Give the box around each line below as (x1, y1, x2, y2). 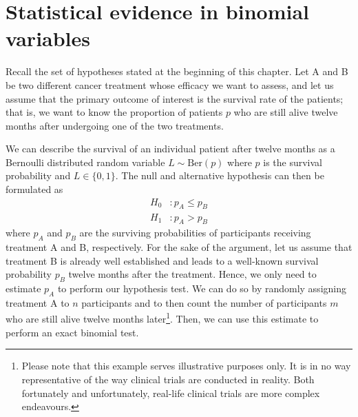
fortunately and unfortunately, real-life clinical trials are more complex (21, 385, 320, 400)
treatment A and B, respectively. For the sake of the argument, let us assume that (6, 240, 352, 254)
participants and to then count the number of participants (81, 295, 327, 309)
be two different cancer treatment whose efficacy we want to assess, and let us (6, 77, 334, 92)
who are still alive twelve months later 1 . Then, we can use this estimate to (6, 309, 319, 326)
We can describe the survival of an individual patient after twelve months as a (6, 141, 335, 156)
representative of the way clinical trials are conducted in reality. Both (21, 372, 315, 386)
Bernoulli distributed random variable (6, 154, 165, 169)
